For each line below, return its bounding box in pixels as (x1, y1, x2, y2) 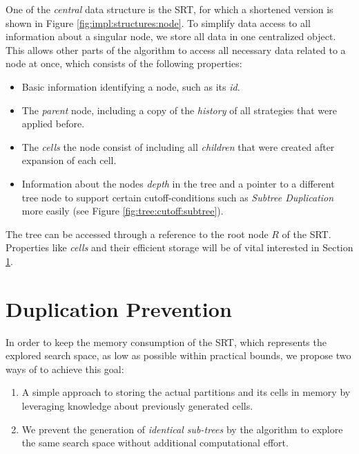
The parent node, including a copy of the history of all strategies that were (21, 102, 337, 117)
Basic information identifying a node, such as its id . (21, 79, 240, 93)
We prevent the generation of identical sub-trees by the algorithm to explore (21, 421, 343, 436)
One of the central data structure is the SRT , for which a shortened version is (6, 2, 333, 16)
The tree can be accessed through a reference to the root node (6, 226, 269, 241)
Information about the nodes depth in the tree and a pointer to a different (21, 176, 335, 190)
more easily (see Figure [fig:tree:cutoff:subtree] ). (21, 203, 224, 218)
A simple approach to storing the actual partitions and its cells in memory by (21, 385, 351, 399)
